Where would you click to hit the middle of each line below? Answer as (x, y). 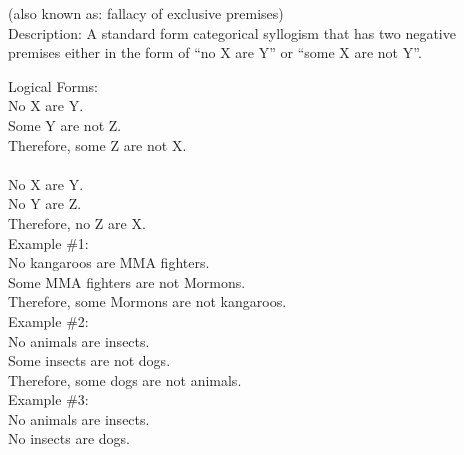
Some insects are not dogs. (89, 360)
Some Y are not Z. (65, 124)
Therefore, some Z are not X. (97, 144)
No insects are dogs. (69, 438)
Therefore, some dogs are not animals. (125, 379)
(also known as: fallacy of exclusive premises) (146, 13)
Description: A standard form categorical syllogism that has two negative (232, 32)
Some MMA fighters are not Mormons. (127, 281)
